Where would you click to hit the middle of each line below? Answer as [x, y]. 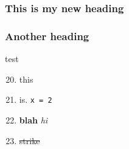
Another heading [47, 36]
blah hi [33, 120]
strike [30, 140]
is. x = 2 [36, 99]
